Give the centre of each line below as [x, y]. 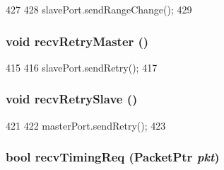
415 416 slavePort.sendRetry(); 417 [82, 67]
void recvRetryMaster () [77, 41]
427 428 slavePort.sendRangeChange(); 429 [99, 9]
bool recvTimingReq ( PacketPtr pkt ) [113, 157]
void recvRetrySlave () [72, 99]
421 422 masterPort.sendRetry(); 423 [86, 125]
